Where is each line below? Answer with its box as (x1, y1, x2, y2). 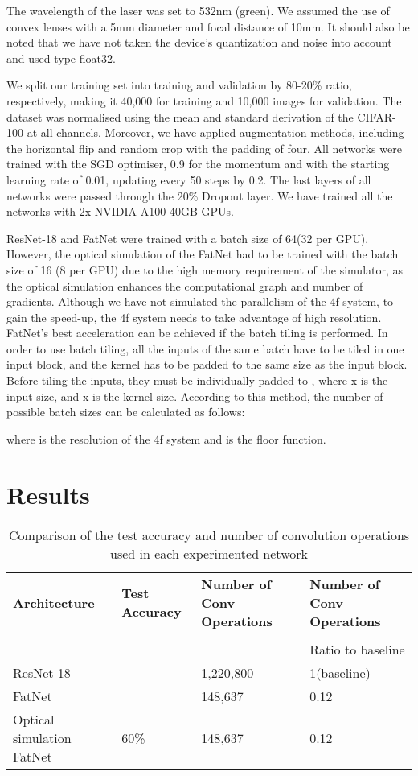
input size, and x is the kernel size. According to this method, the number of (6, 387, 383, 404)
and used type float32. (6, 49, 116, 66)
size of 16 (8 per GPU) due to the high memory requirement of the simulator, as (6, 261, 404, 278)
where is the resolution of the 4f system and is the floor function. (6, 430, 326, 447)
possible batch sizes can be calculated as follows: (6, 403, 245, 420)
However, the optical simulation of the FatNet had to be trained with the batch (6, 246, 399, 262)
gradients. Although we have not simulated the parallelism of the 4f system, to (6, 293, 394, 310)
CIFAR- (357, 108, 396, 125)
